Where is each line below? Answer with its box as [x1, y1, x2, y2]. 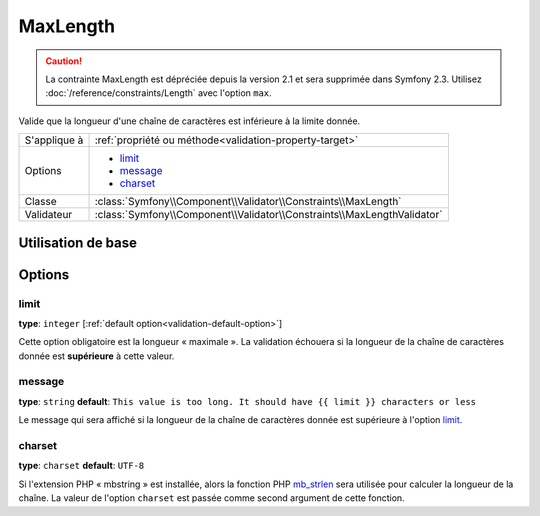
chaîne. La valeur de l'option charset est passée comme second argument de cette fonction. [18, 492, 405, 504]
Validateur [24, 208, 73, 222]
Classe [24, 195, 57, 209]
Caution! [45, 55, 83, 67]
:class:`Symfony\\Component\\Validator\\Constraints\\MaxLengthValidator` [94, 208, 443, 222]
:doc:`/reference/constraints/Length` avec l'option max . [45, 87, 272, 99]
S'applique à [24, 133, 84, 147]
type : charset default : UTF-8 [18, 460, 145, 472]
